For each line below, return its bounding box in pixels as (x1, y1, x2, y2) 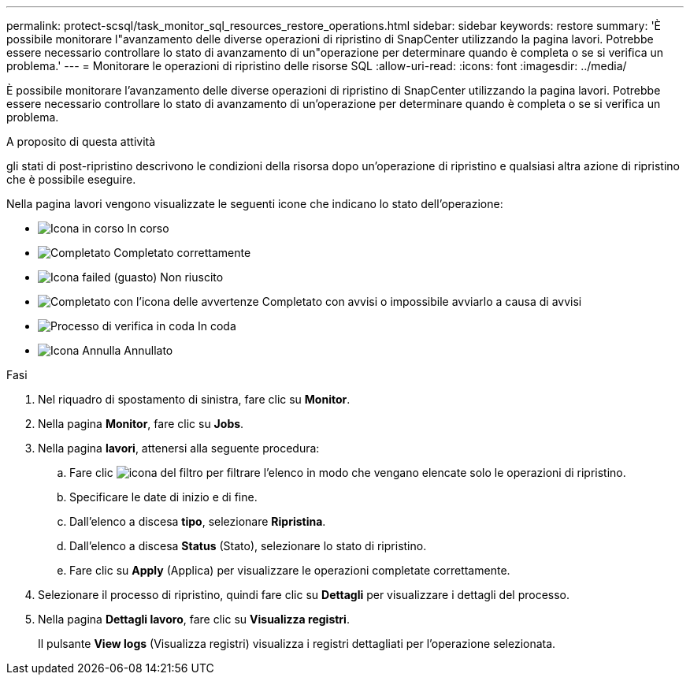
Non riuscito (160, 270, 224, 284)
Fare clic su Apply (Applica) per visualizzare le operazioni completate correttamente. (69, 564, 510, 577)
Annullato (124, 344, 173, 357)
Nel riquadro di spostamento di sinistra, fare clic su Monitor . (38, 393, 351, 406)
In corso (127, 221, 169, 235)
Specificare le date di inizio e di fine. (69, 490, 258, 504)
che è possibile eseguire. (6, 173, 136, 186)
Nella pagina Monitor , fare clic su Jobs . (38, 417, 244, 430)
